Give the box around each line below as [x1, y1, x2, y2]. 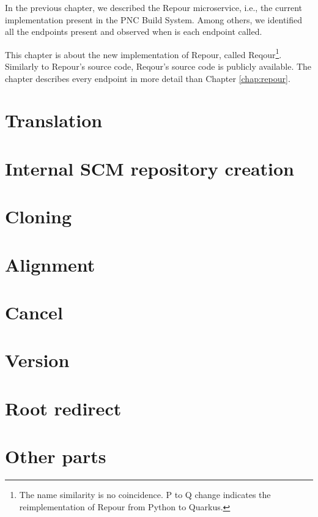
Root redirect [5, 395, 122, 420]
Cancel [5, 299, 63, 324]
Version [5, 348, 70, 373]
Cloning [5, 204, 72, 229]
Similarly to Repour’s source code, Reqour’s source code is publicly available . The [5, 60, 312, 73]
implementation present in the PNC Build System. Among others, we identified [5, 13, 303, 26]
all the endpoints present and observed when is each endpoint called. [5, 25, 262, 38]
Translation [5, 108, 103, 133]
